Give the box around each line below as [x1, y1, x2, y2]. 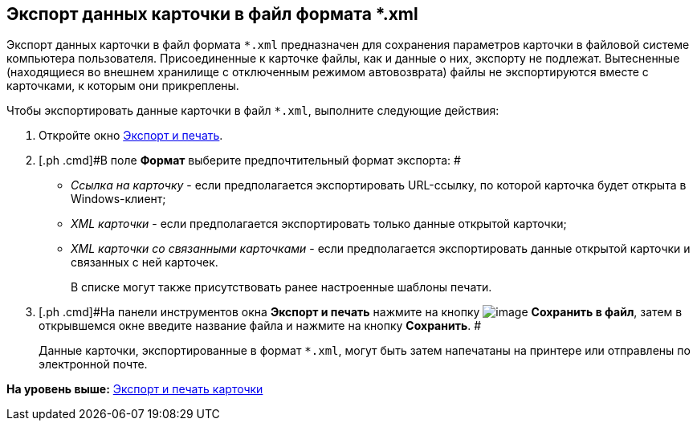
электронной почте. [39, 357, 148, 372]
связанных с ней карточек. [71, 255, 218, 270]
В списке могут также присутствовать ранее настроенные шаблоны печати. [71, 280, 492, 295]
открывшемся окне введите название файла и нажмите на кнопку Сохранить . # [39, 319, 481, 333]
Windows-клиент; [71, 192, 166, 206]
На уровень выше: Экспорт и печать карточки [6, 382, 263, 396]
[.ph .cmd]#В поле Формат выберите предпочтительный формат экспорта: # [39, 153, 461, 168]
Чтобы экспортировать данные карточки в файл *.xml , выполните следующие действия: [6, 104, 499, 118]
